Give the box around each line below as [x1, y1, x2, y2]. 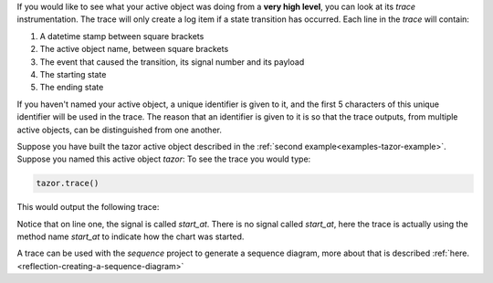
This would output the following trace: [16, 202, 160, 213]
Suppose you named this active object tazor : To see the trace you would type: [16, 153, 311, 164]
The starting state [39, 68, 107, 79]
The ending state [39, 82, 104, 93]
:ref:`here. [432, 247, 470, 259]
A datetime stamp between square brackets [39, 30, 205, 41]
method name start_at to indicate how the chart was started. [16, 231, 245, 242]
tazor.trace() [36, 178, 100, 189]
